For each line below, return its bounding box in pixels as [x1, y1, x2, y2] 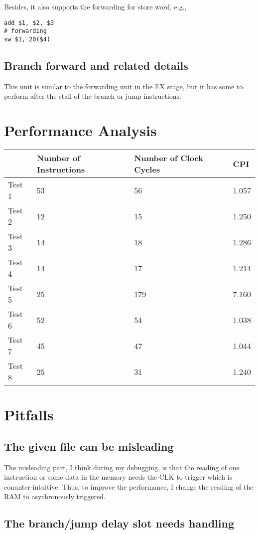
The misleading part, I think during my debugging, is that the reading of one [4, 462, 240, 472]
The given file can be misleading [4, 438, 174, 454]
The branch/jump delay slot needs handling [4, 516, 234, 531]
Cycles [134, 164, 160, 176]
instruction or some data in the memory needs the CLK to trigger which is [4, 472, 232, 482]
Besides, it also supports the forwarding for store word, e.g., [4, 1, 187, 11]
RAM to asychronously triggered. [4, 491, 106, 502]
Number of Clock [134, 152, 203, 164]
